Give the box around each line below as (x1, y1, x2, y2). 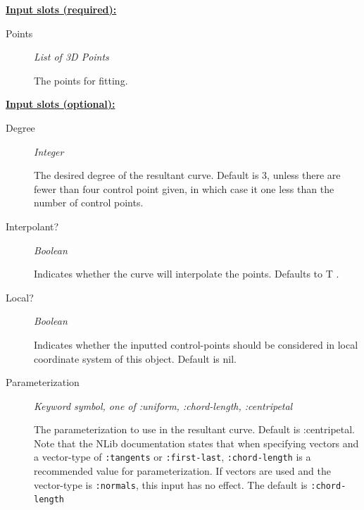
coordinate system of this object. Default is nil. (34, 351, 237, 366)
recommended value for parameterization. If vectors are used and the (34, 464, 331, 478)
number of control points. (34, 195, 144, 210)
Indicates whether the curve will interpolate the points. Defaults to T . (34, 266, 339, 281)
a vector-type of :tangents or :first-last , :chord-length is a (34, 449, 311, 464)
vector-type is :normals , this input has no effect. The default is (34, 477, 308, 492)
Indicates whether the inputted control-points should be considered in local (34, 337, 358, 352)
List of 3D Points (34, 49, 109, 64)
